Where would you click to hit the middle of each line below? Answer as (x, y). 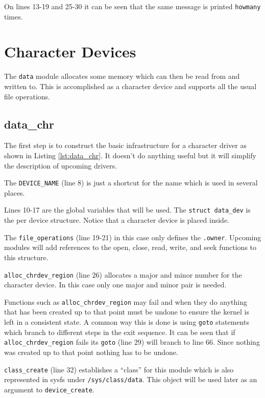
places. (15, 192)
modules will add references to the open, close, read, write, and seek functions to (130, 247)
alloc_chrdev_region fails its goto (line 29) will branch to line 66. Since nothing (132, 342)
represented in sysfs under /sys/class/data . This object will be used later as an (131, 379)
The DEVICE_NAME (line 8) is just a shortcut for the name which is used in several (131, 183)
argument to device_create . (49, 389)
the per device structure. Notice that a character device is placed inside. (117, 220)
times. (14, 16)
